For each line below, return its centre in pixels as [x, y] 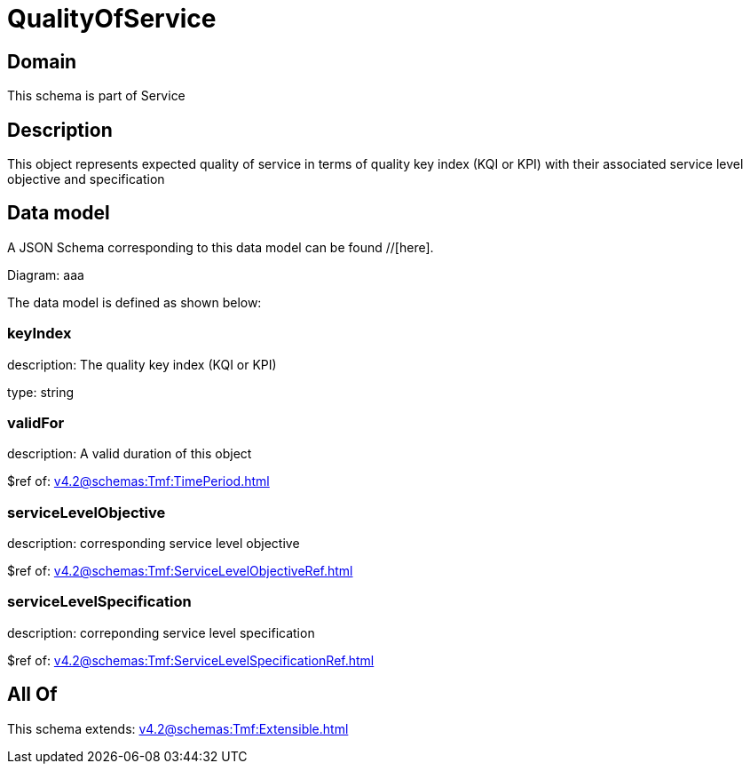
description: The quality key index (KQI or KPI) [142, 364]
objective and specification [86, 179]
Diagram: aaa [46, 274]
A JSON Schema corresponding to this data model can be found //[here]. [221, 247]
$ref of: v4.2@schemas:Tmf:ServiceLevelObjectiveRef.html [180, 571]
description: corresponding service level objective [154, 544]
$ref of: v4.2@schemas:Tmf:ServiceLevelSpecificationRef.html [191, 660]
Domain [42, 61]
